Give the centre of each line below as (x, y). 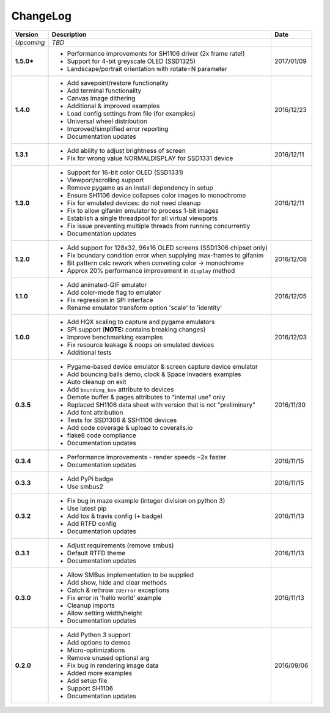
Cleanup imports (91, 605)
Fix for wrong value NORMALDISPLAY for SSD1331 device (150, 158)
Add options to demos (99, 642)
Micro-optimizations (96, 650)
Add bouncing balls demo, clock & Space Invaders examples (154, 374)
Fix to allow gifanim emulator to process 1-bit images (143, 210)
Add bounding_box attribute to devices (120, 390)
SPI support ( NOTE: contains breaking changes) (136, 329)
